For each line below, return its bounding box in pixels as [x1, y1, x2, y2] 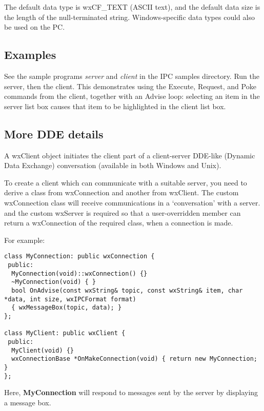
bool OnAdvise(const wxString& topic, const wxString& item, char [11, 286, 243, 294]
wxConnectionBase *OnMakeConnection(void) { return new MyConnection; [11, 355, 257, 363]
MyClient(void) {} [11, 346, 74, 354]
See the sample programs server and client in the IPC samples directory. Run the [4, 70, 260, 81]
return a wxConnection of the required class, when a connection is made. [4, 217, 233, 228]
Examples [4, 47, 56, 63]
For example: [4, 234, 45, 245]
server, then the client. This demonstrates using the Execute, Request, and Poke [4, 80, 256, 91]
